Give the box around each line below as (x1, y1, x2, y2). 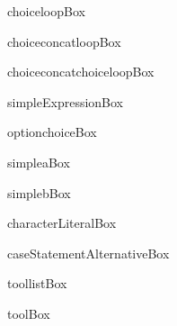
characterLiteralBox (7, 213, 117, 232)
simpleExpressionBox (7, 92, 123, 111)
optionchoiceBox (7, 122, 97, 141)
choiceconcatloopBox (7, 32, 121, 50)
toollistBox (7, 274, 67, 293)
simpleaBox (7, 152, 70, 171)
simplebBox (7, 183, 71, 202)
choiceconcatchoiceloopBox (7, 62, 155, 81)
